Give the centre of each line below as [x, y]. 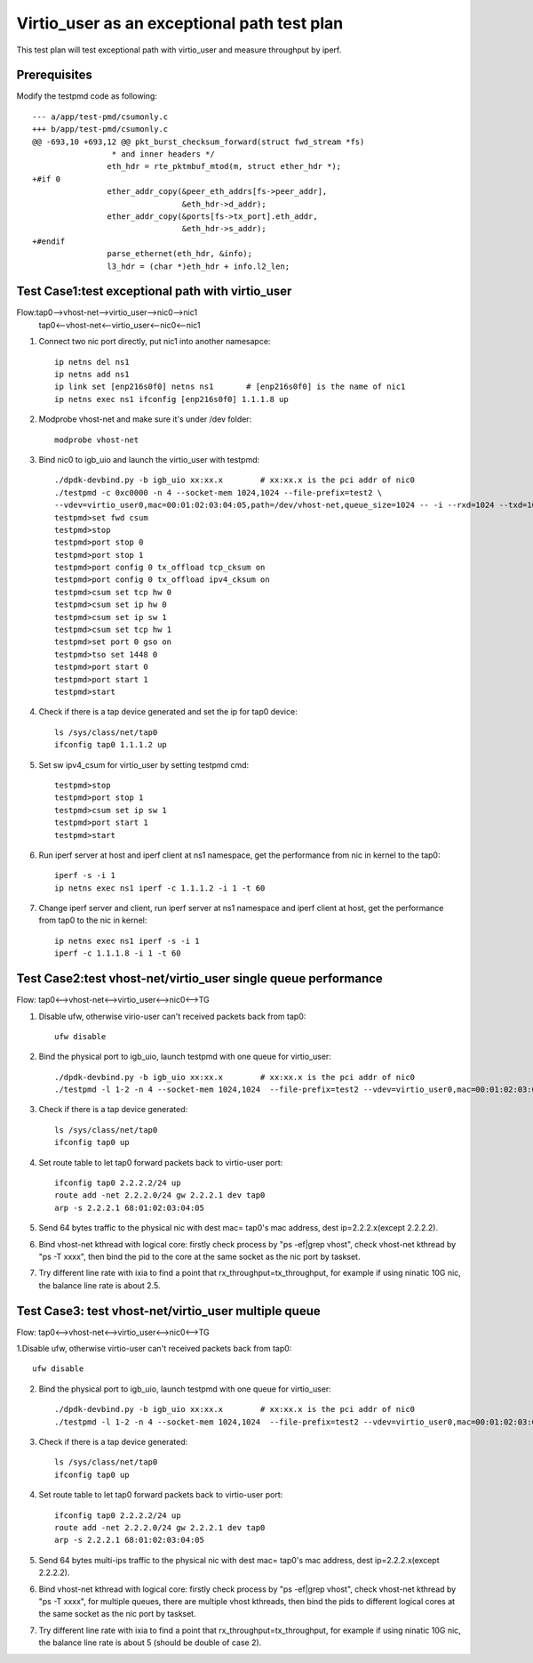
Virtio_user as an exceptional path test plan [180, 23]
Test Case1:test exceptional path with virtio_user [154, 291]
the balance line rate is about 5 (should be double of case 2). [150, 1643]
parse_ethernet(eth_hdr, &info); [180, 254]
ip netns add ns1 [92, 374]
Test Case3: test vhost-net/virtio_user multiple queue [169, 1311]
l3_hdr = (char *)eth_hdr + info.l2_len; [199, 266]
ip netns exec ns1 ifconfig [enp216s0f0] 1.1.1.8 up [171, 399]
